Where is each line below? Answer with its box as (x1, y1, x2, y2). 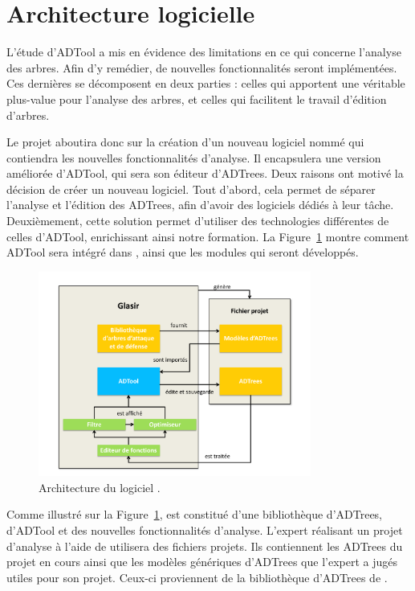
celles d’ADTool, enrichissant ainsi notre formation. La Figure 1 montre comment (6, 228, 409, 244)
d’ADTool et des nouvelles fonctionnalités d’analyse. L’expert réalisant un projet (6, 522, 403, 539)
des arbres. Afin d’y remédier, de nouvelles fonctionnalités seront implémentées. (6, 59, 397, 76)
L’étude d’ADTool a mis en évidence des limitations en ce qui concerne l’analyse (6, 43, 401, 60)
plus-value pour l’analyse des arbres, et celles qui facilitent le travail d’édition (6, 90, 387, 107)
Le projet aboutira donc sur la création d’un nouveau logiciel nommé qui (6, 133, 364, 150)
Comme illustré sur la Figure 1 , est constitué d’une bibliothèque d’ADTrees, (6, 506, 383, 523)
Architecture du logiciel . (39, 478, 161, 495)
